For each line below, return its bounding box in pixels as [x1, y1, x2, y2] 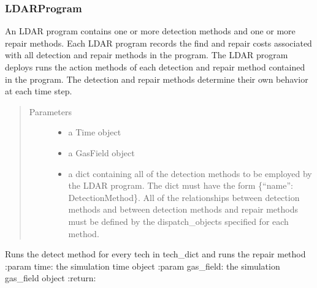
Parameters [29, 105, 72, 118]
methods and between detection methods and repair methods [68, 203, 299, 216]
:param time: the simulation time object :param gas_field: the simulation [5, 259, 280, 272]
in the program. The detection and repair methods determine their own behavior [5, 72, 308, 85]
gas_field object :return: [5, 271, 96, 284]
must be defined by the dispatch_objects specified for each [68, 214, 289, 227]
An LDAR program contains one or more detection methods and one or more [5, 25, 296, 37]
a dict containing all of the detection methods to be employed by [68, 167, 312, 180]
